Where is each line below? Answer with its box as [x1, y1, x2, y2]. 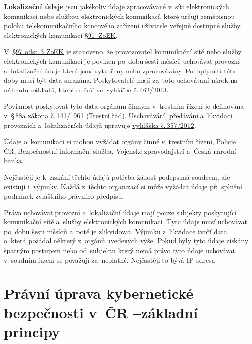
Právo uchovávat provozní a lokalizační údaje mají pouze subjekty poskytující [4, 207, 237, 217]
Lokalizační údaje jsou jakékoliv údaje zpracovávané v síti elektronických [4, 1, 229, 11]
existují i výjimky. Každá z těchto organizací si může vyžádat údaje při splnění [4, 181, 242, 191]
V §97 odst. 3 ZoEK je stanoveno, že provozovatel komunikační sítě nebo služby [4, 46, 242, 56]
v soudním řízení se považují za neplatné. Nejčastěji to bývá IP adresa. [4, 254, 217, 265]
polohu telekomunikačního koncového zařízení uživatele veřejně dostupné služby [4, 20, 241, 31]
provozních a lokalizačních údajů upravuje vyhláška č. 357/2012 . [4, 120, 196, 130]
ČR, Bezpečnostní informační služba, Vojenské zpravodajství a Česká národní [4, 145, 236, 156]
